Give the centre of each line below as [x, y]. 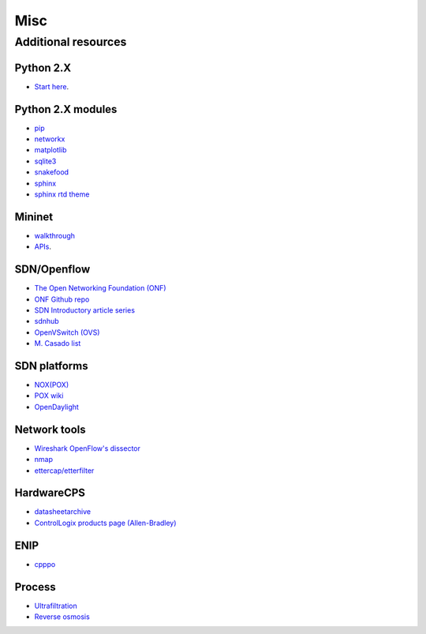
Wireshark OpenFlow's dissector [88, 448]
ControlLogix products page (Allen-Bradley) [105, 523]
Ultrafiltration [56, 606]
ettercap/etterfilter [64, 471]
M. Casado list [58, 343]
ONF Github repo [62, 299]
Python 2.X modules [66, 109]
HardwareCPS [50, 493]
